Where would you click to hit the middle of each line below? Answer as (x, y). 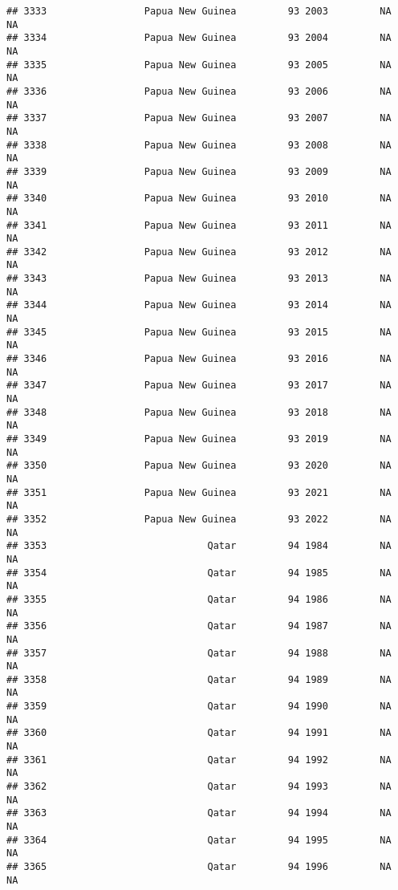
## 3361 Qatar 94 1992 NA (199, 760)
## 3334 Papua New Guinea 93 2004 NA (199, 38)
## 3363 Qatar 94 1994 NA (199, 813)
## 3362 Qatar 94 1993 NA (199, 787)
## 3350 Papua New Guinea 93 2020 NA (199, 466)
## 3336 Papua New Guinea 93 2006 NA (199, 91)
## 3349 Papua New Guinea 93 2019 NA (199, 439)
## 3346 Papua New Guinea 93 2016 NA (199, 359)
